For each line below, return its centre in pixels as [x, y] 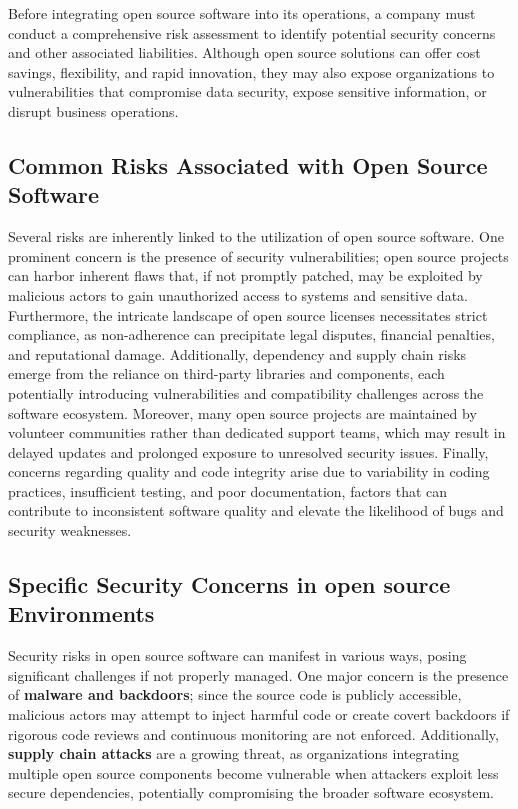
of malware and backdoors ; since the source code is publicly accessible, [235, 694]
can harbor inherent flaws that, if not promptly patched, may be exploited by [245, 275]
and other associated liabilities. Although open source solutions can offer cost [244, 52]
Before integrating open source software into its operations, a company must [242, 13]
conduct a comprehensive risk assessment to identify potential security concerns [252, 32]
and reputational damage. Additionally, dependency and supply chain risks [237, 353]
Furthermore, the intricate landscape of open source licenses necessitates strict [248, 314]
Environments [81, 613]
